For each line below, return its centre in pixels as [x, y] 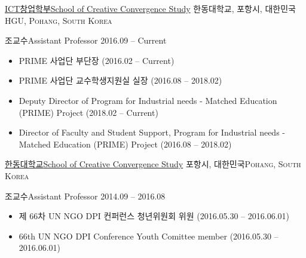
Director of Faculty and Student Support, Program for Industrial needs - [152, 132]
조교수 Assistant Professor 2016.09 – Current [86, 40]
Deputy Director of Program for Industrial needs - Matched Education [148, 100]
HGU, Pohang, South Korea [59, 20]
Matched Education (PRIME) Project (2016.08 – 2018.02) [125, 144]
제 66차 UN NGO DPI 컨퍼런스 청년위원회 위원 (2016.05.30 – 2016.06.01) [154, 216]
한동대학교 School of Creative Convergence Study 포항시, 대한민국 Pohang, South [153, 164]
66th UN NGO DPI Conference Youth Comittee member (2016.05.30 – [149, 236]
